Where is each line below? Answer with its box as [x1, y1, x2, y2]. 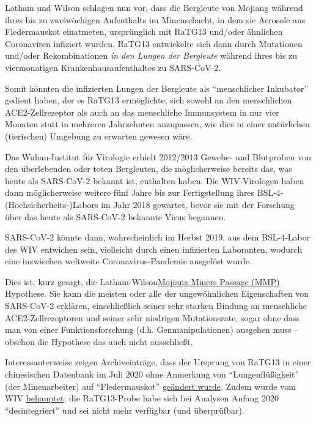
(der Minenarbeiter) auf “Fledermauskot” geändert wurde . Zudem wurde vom [5, 379, 296, 392]
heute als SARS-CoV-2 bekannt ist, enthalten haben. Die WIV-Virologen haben [5, 174, 304, 187]
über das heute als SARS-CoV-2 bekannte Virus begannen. [5, 210, 226, 223]
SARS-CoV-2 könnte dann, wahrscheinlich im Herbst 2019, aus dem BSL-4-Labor [5, 231, 310, 244]
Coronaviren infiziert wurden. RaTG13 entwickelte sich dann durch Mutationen [5, 37, 303, 50]
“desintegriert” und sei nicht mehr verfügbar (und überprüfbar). [5, 403, 244, 416]
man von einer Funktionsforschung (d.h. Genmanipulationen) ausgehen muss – [5, 323, 299, 336]
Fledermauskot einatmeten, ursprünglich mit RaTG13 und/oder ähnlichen [5, 25, 283, 38]
